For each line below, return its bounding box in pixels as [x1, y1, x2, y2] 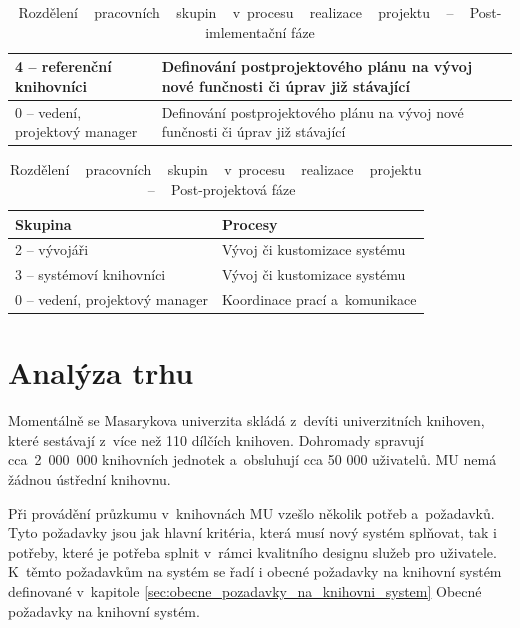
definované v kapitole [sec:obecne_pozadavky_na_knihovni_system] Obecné [8, 581, 482, 601]
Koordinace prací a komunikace [221, 289, 417, 310]
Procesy [221, 213, 278, 234]
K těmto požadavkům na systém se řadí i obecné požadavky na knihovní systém [8, 561, 502, 582]
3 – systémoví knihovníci [15, 264, 166, 285]
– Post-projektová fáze [147, 178, 296, 199]
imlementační [205, 21, 287, 42]
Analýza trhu [8, 352, 194, 393]
